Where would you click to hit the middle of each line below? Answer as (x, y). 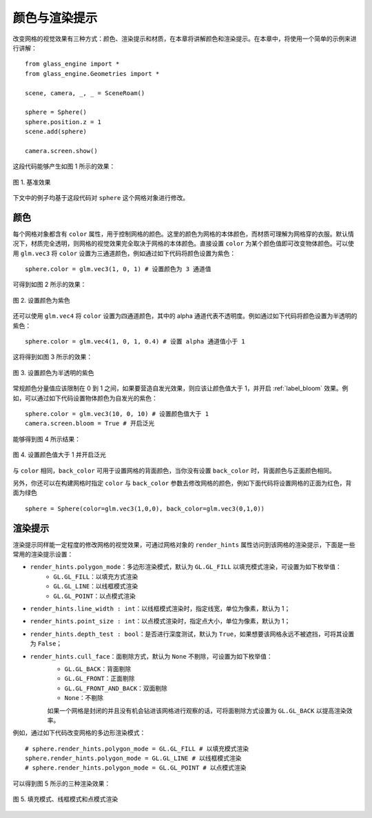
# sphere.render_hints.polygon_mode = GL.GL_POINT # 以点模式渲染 (136, 768)
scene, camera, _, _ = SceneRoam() (85, 93)
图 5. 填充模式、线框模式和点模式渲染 (65, 799)
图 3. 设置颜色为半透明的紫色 (53, 372)
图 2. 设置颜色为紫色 (41, 300)
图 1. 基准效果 (32, 182)
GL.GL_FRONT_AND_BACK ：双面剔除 (116, 688)
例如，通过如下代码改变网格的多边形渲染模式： (79, 733)
